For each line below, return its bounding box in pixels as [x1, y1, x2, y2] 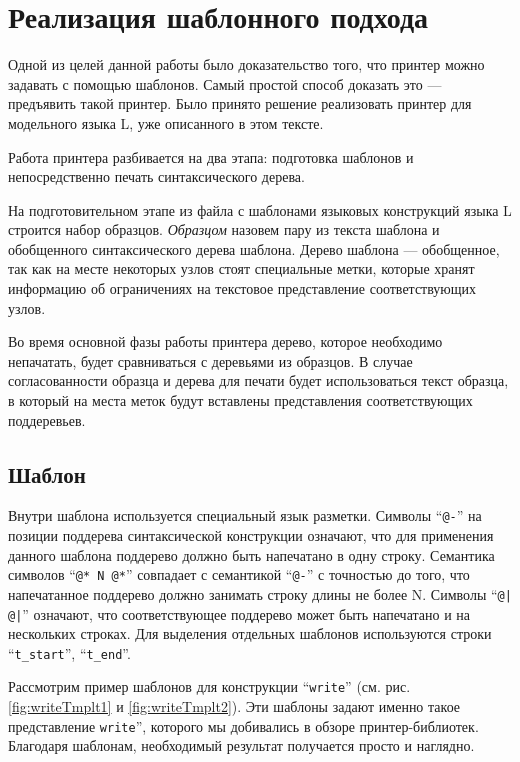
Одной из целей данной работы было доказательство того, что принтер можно [8, 54, 485, 75]
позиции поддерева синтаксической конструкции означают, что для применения [8, 525, 494, 546]
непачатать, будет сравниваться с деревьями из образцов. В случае [8, 350, 413, 371]
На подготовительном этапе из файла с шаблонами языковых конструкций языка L [8, 199, 512, 220]
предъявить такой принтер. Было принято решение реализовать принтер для [8, 93, 472, 114]
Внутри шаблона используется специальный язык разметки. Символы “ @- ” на [8, 505, 482, 526]
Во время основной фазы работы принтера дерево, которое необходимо [8, 331, 443, 352]
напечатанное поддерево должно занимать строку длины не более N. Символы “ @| [8, 583, 512, 604]
